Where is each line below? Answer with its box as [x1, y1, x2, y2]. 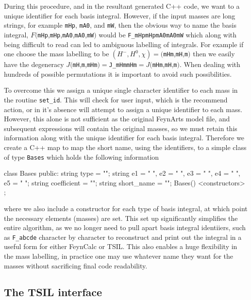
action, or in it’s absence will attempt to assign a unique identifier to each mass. [4, 104, 242, 114]
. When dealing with [179, 59, 240, 69]
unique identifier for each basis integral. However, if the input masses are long [4, 10, 235, 20]
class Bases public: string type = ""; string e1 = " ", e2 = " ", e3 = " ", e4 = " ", [4, 168, 241, 178]
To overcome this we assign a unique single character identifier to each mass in [4, 85, 238, 95]
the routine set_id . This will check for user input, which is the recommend [4, 94, 228, 104]
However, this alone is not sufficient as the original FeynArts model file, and [4, 114, 230, 124]
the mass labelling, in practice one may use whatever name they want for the [4, 251, 234, 261]
